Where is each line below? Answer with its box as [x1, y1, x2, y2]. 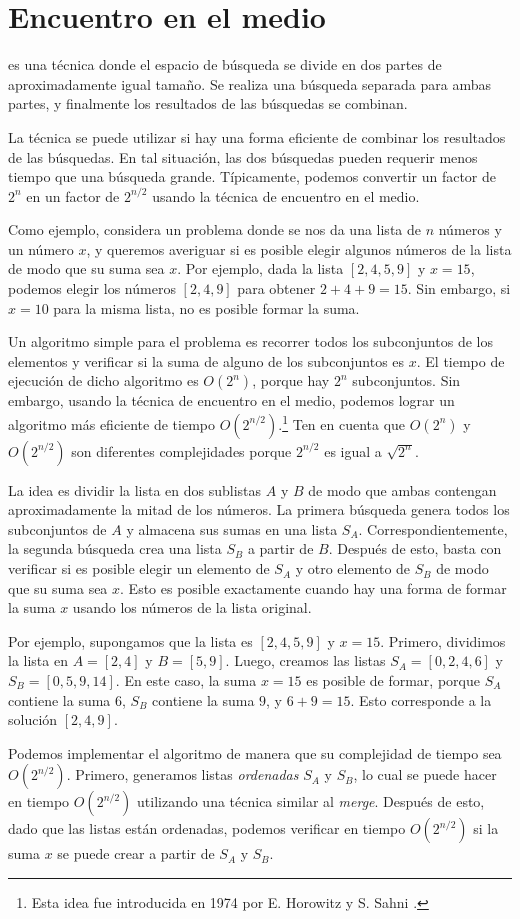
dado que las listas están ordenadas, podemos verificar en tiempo [8, 818, 406, 839]
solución [8, 709, 58, 730]
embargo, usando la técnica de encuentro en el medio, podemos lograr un [8, 390, 455, 411]
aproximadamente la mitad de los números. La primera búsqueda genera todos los [8, 499, 510, 520]
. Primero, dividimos [380, 630, 506, 651]
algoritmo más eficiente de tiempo [8, 413, 215, 434]
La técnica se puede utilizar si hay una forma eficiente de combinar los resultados [8, 126, 506, 147]
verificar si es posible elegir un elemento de [8, 558, 270, 579]
